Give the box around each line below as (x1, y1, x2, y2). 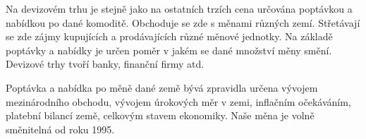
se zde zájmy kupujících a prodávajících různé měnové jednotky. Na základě (6, 29, 333, 44)
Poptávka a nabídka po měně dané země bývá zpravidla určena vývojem (6, 80, 318, 95)
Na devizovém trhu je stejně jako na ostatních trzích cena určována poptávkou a (6, 1, 353, 16)
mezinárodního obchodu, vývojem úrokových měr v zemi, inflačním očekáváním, (6, 94, 351, 109)
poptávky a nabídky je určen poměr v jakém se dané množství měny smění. (6, 42, 332, 57)
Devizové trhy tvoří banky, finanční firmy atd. (6, 56, 205, 71)
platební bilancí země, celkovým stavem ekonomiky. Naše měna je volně (6, 108, 315, 123)
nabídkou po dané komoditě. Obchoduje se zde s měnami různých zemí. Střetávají (6, 15, 360, 30)
